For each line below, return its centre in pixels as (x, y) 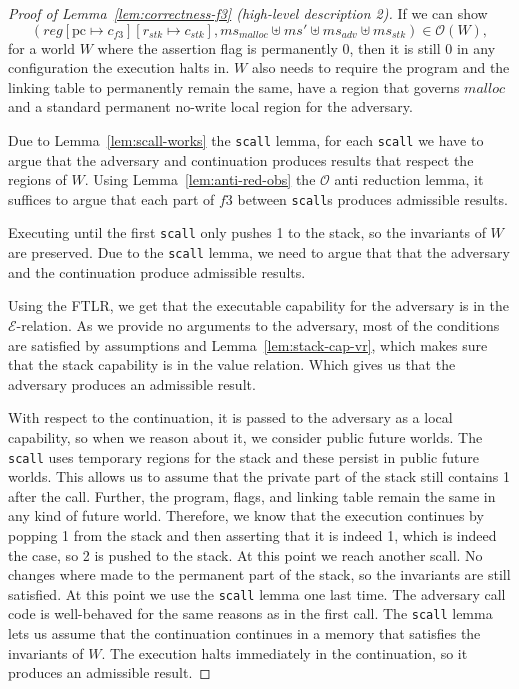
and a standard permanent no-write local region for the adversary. (210, 106)
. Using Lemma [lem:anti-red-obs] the (200, 179)
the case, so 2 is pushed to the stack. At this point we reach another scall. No (245, 554)
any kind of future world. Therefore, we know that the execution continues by (246, 515)
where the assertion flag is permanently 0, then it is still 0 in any (296, 47)
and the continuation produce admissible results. (157, 271)
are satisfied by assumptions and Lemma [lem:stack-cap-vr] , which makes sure (248, 344)
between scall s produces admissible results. (372, 198)
